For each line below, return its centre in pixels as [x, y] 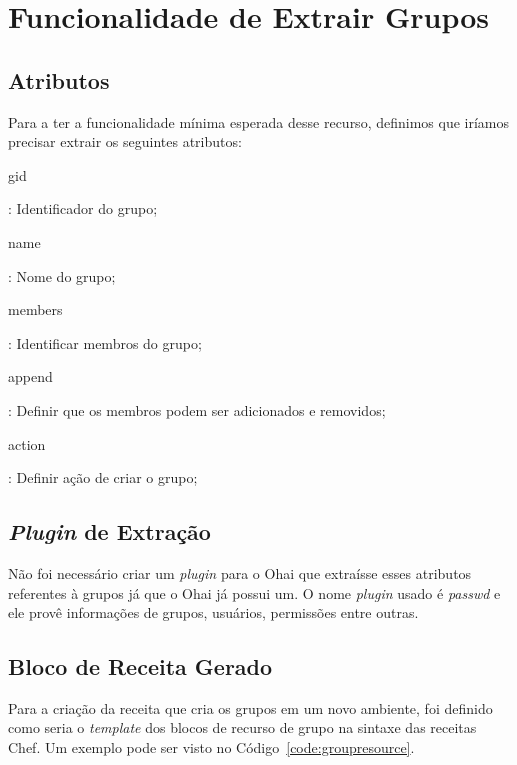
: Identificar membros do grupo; [105, 342]
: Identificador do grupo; [83, 208]
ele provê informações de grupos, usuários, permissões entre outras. [213, 612]
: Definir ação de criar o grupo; [103, 477]
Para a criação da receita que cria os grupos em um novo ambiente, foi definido [250, 707]
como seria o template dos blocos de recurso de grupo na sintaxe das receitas [242, 727]
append [30, 376]
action [27, 443]
